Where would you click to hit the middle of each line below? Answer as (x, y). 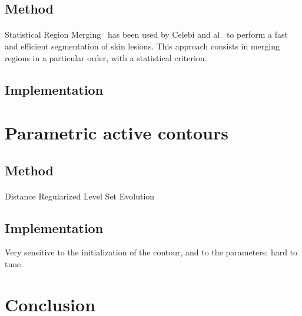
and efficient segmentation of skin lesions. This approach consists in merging (142, 46)
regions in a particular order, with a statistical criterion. (106, 57)
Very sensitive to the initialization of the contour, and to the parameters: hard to (151, 252)
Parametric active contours (117, 133)
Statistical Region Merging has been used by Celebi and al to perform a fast (146, 34)
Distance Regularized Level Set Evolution (80, 196)
